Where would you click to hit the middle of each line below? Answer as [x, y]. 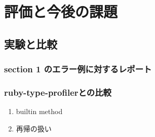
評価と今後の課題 [61, 11]
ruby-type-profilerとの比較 [58, 92]
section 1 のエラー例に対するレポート [78, 69]
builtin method [39, 111]
